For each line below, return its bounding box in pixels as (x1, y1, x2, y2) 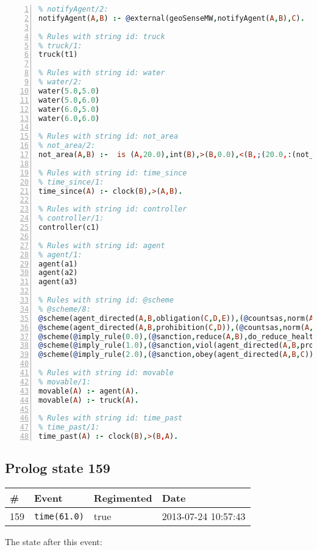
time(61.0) (34, 511, 84, 521)
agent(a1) (38, 259, 78, 268)
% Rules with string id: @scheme (38, 296, 174, 304)
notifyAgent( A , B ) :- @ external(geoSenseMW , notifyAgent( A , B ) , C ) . (38, 13, 305, 23)
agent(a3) (38, 277, 78, 287)
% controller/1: (38, 214, 104, 223)
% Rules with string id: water (38, 68, 165, 78)
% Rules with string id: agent (38, 241, 165, 250)
